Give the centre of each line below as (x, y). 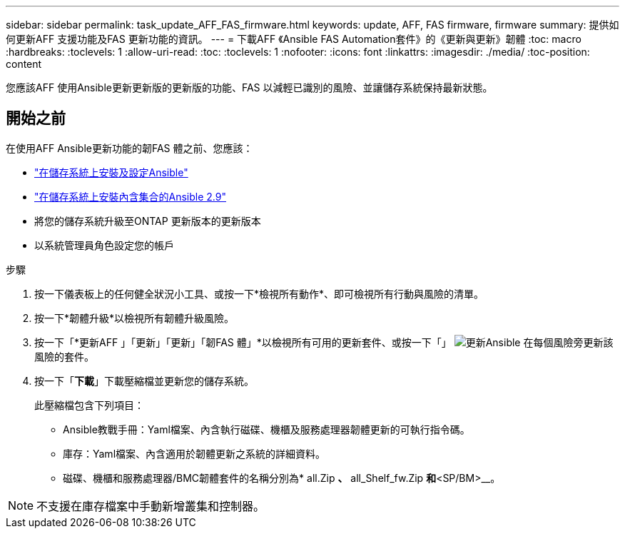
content (24, 64)
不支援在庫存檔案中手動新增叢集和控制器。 (151, 506)
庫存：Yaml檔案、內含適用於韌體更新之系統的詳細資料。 (194, 453)
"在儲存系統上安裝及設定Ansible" (111, 172)
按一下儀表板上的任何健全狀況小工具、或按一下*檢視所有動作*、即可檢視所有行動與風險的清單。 (259, 293)
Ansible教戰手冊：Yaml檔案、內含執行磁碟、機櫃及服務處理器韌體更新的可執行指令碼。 (266, 429)
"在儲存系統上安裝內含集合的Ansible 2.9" (130, 196)
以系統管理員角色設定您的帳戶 (104, 245)
